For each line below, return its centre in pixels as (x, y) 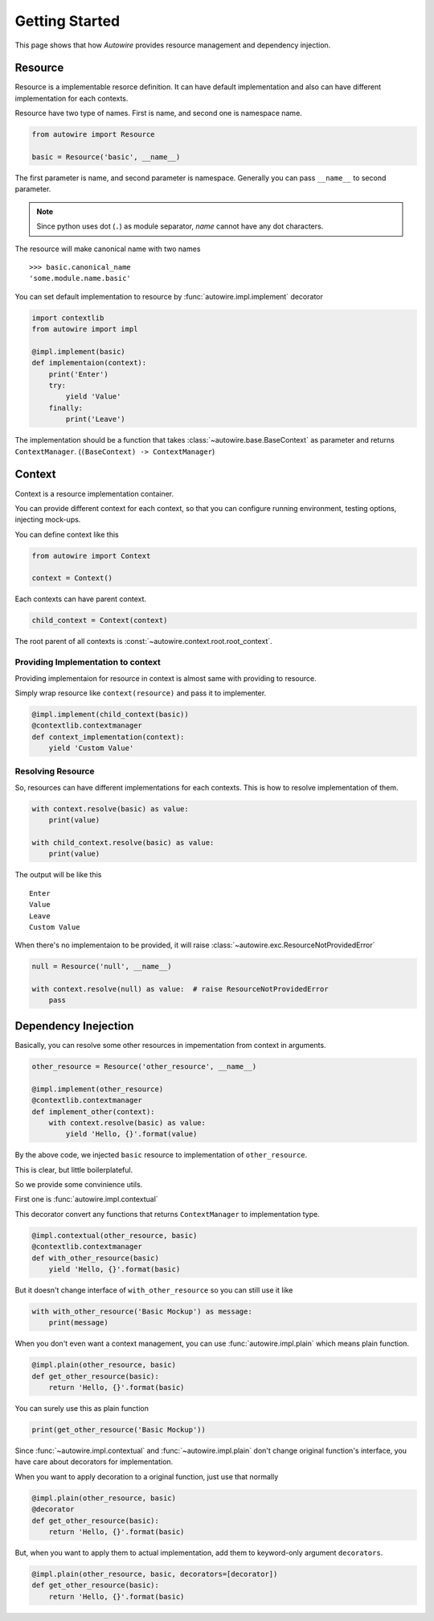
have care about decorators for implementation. (94, 1462)
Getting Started (68, 21)
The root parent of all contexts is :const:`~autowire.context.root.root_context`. (143, 641)
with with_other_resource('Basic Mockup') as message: (142, 1311)
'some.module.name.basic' (80, 278)
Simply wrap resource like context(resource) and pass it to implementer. (141, 693)
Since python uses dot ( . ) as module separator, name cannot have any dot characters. (180, 226)
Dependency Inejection (74, 1026)
